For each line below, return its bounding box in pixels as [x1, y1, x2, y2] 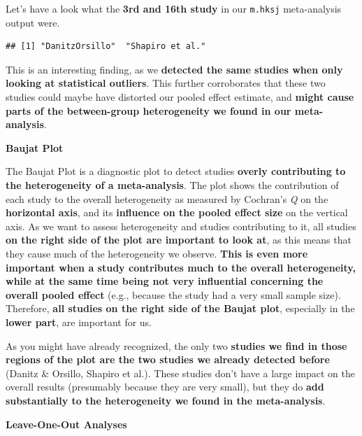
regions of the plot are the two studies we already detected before [6, 352, 330, 367]
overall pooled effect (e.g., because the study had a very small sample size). [6, 287, 341, 302]
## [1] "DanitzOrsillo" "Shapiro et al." [6, 41, 206, 52]
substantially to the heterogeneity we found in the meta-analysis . [6, 393, 326, 407]
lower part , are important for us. [6, 314, 152, 329]
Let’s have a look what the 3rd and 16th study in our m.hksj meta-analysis [6, 1, 342, 15]
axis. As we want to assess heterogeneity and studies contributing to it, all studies [6, 218, 356, 233]
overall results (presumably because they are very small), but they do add [6, 379, 324, 394]
